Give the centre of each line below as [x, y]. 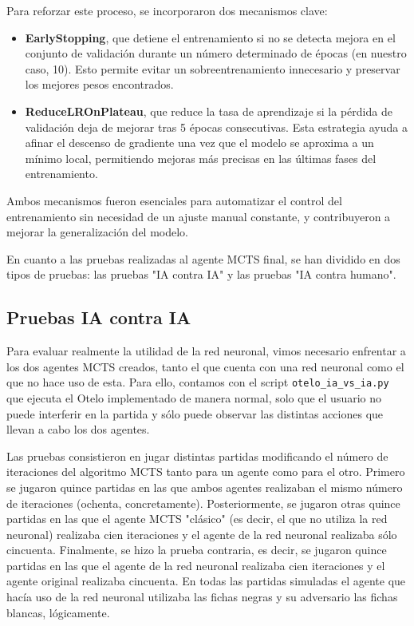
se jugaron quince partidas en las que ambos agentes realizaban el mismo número [205, 487]
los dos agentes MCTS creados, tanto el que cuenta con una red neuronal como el [205, 366]
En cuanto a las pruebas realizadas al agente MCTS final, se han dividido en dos [203, 258]
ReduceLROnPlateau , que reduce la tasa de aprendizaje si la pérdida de [209, 111]
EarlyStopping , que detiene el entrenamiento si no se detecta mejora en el [210, 37]
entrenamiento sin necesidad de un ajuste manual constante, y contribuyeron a [199, 216]
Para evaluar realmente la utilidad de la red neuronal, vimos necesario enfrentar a [206, 351]
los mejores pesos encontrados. [99, 84]
